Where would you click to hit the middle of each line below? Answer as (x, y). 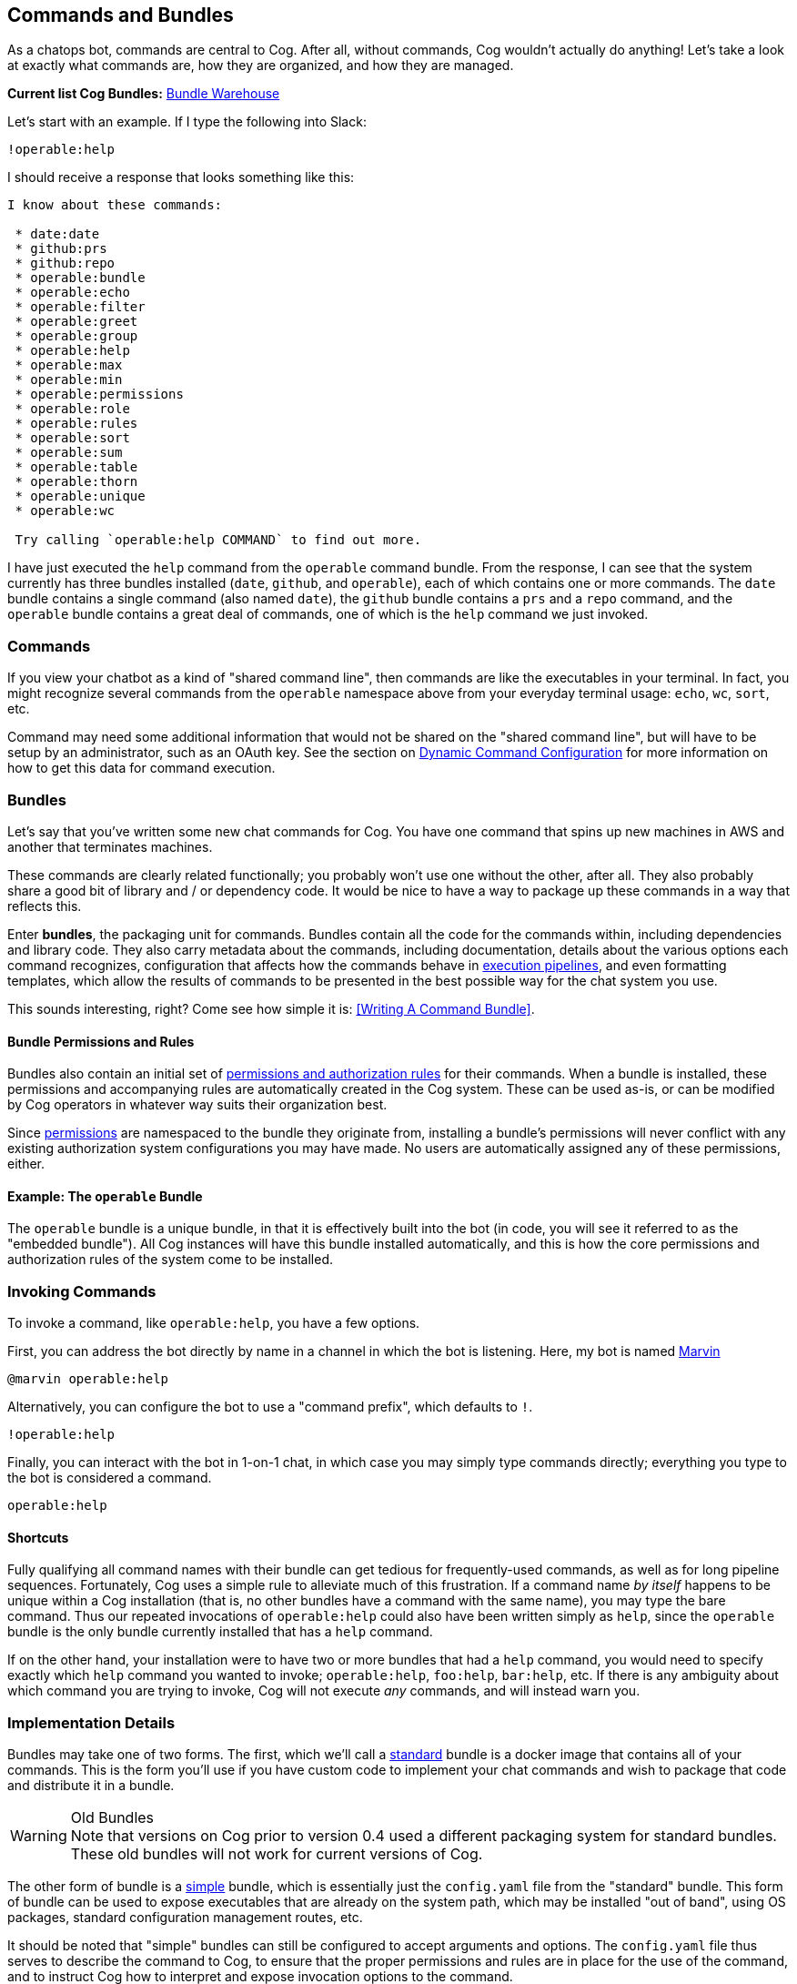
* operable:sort (72, 438)
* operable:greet (76, 322)
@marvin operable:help (88, 1379)
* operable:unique (80, 496)
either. (26, 1164)
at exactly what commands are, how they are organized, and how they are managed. (261, 66)
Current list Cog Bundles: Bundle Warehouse (144, 94)
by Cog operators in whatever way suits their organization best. (197, 1105)
